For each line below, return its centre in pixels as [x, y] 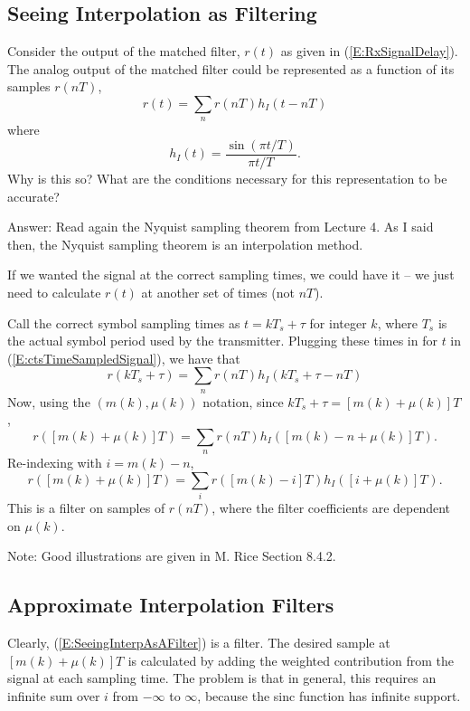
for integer [338, 322]
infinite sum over [54, 696]
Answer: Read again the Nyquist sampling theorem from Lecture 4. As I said [221, 227]
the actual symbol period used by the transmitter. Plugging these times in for [222, 341]
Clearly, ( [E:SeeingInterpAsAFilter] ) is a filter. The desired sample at [199, 643]
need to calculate [54, 292]
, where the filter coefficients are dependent [331, 508]
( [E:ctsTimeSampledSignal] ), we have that [124, 358]
